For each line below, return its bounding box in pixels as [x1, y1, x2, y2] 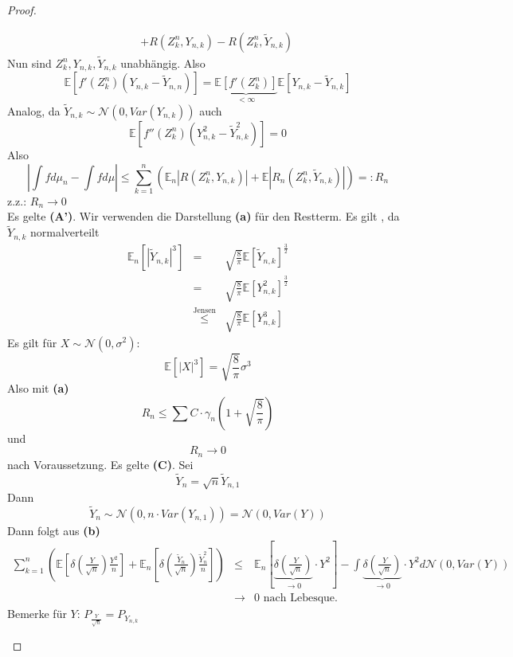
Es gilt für [7, 334, 57, 350]
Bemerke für [7, 605, 67, 622]
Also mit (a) [7, 380, 69, 397]
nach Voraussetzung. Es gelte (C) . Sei [7, 456, 194, 472]
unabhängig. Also [120, 54, 206, 71]
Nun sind [7, 54, 52, 71]
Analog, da [7, 102, 61, 119]
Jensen [193, 306, 216, 315]
